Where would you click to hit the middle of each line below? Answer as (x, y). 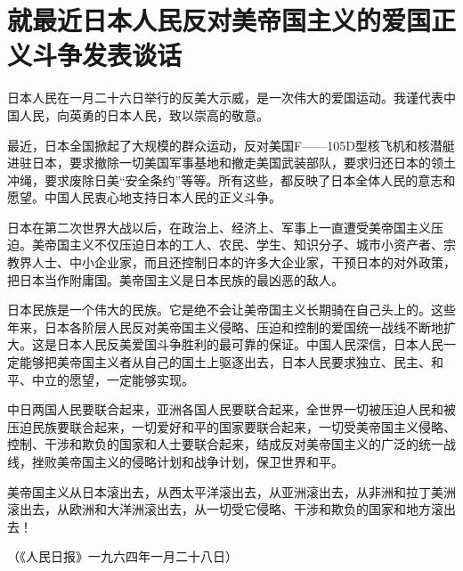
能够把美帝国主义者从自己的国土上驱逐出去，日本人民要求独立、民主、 (225, 362)
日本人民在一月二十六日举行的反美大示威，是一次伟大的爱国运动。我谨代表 (225, 98)
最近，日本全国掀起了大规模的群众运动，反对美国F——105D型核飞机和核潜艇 (231, 145)
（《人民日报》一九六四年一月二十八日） (122, 556)
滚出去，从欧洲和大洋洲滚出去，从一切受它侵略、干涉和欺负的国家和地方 (219, 509)
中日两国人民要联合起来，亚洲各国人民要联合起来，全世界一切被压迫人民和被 (231, 409)
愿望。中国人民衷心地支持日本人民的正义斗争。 (144, 197)
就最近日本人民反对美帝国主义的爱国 (219, 20)
